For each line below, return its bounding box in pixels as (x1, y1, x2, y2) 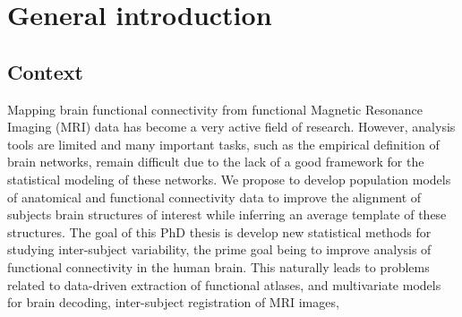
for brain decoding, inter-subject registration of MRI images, (7, 293, 339, 312)
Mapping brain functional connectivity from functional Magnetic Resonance (7, 99, 423, 118)
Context (7, 57, 83, 85)
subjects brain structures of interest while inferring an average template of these (7, 205, 447, 224)
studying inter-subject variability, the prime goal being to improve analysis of (7, 240, 432, 259)
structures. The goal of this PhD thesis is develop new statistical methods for (7, 222, 432, 241)
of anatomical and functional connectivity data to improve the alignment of (7, 187, 422, 206)
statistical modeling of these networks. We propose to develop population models (7, 169, 451, 188)
